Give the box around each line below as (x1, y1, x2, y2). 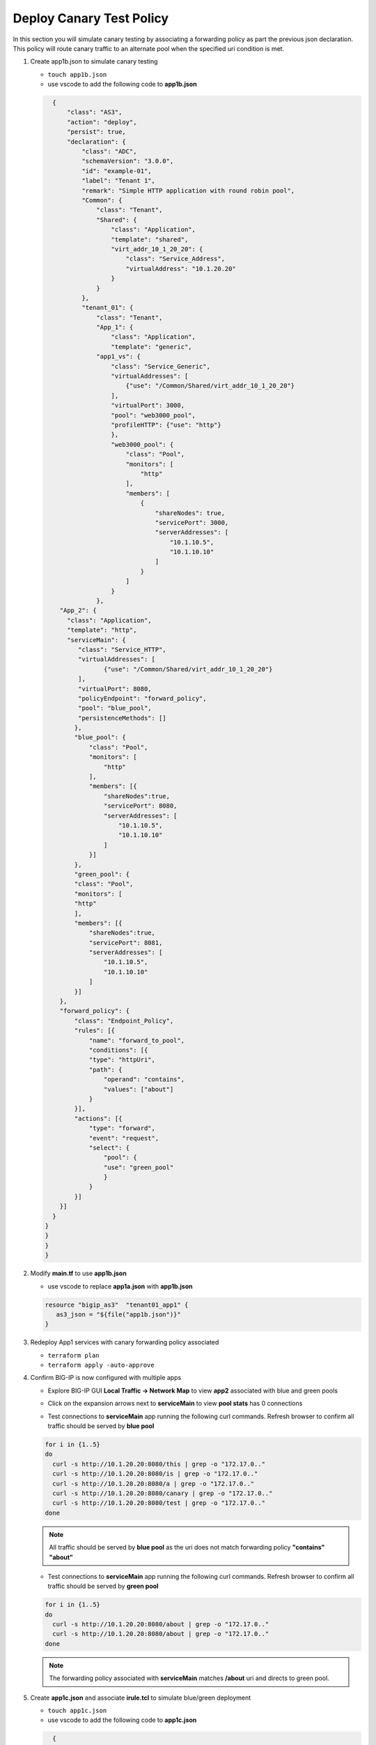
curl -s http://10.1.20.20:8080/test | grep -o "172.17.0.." (52, 1499, 266, 1507)
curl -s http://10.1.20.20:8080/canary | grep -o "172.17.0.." (52, 1489, 273, 1497)
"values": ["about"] (103, 1085, 174, 1093)
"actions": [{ (74, 1114, 123, 1122)
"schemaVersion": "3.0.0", (81, 157, 174, 165)
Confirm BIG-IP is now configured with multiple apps (30, 1374, 182, 1382)
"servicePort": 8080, (103, 802, 178, 810)
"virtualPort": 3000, (111, 401, 185, 410)
